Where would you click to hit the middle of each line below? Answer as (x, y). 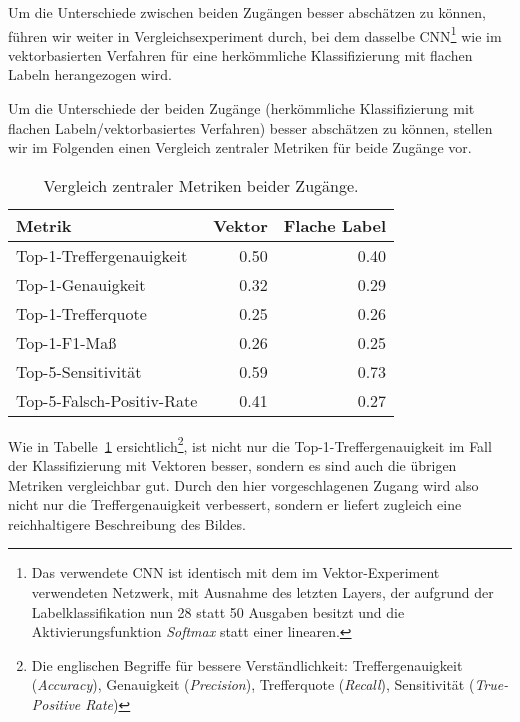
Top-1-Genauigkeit (81, 284)
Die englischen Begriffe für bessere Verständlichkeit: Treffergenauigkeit (247, 664)
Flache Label (335, 225)
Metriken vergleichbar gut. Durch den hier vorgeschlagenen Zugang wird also (243, 484)
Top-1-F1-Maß (66, 342)
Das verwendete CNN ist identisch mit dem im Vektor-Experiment (235, 572)
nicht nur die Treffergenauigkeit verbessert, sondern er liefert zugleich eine (235, 504)
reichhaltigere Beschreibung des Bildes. (127, 523)
